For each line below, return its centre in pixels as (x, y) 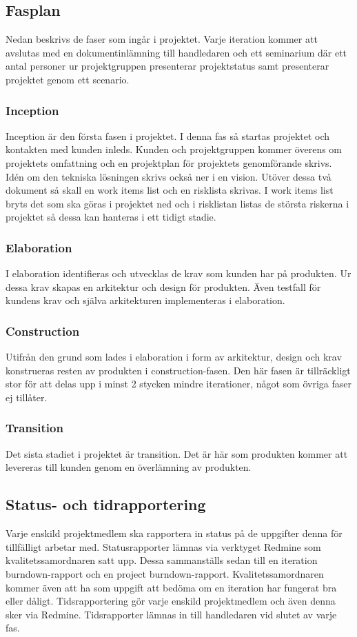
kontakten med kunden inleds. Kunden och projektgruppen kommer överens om (174, 149)
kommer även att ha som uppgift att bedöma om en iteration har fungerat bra (171, 587)
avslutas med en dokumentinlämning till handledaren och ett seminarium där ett (176, 52)
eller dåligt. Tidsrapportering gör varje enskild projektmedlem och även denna (171, 601)
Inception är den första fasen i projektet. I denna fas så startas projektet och (168, 135)
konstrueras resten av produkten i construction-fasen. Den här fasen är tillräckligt (178, 370)
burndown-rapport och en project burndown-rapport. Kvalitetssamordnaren (165, 573)
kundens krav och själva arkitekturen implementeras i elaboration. (145, 300)
